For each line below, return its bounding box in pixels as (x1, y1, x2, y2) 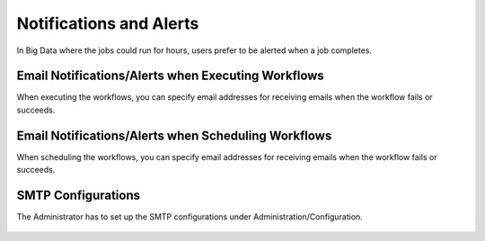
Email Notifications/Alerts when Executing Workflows (16, 68, 325, 84)
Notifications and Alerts (16, 13, 199, 33)
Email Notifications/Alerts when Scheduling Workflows (16, 128, 332, 143)
